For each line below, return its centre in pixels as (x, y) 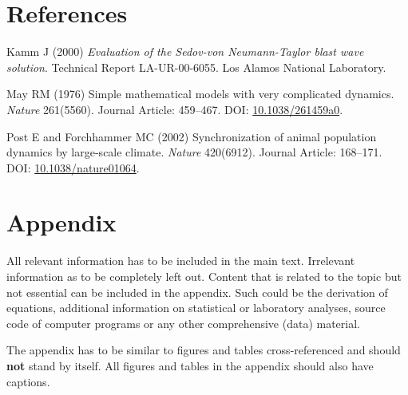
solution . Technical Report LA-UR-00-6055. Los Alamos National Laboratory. (196, 67)
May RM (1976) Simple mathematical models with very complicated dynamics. (200, 94)
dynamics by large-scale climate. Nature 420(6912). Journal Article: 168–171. (194, 152)
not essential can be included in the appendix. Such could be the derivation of (197, 292)
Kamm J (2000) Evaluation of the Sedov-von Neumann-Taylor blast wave (185, 51)
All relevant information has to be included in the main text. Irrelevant (181, 261)
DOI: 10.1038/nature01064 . (73, 167)
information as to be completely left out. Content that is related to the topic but (204, 276)
